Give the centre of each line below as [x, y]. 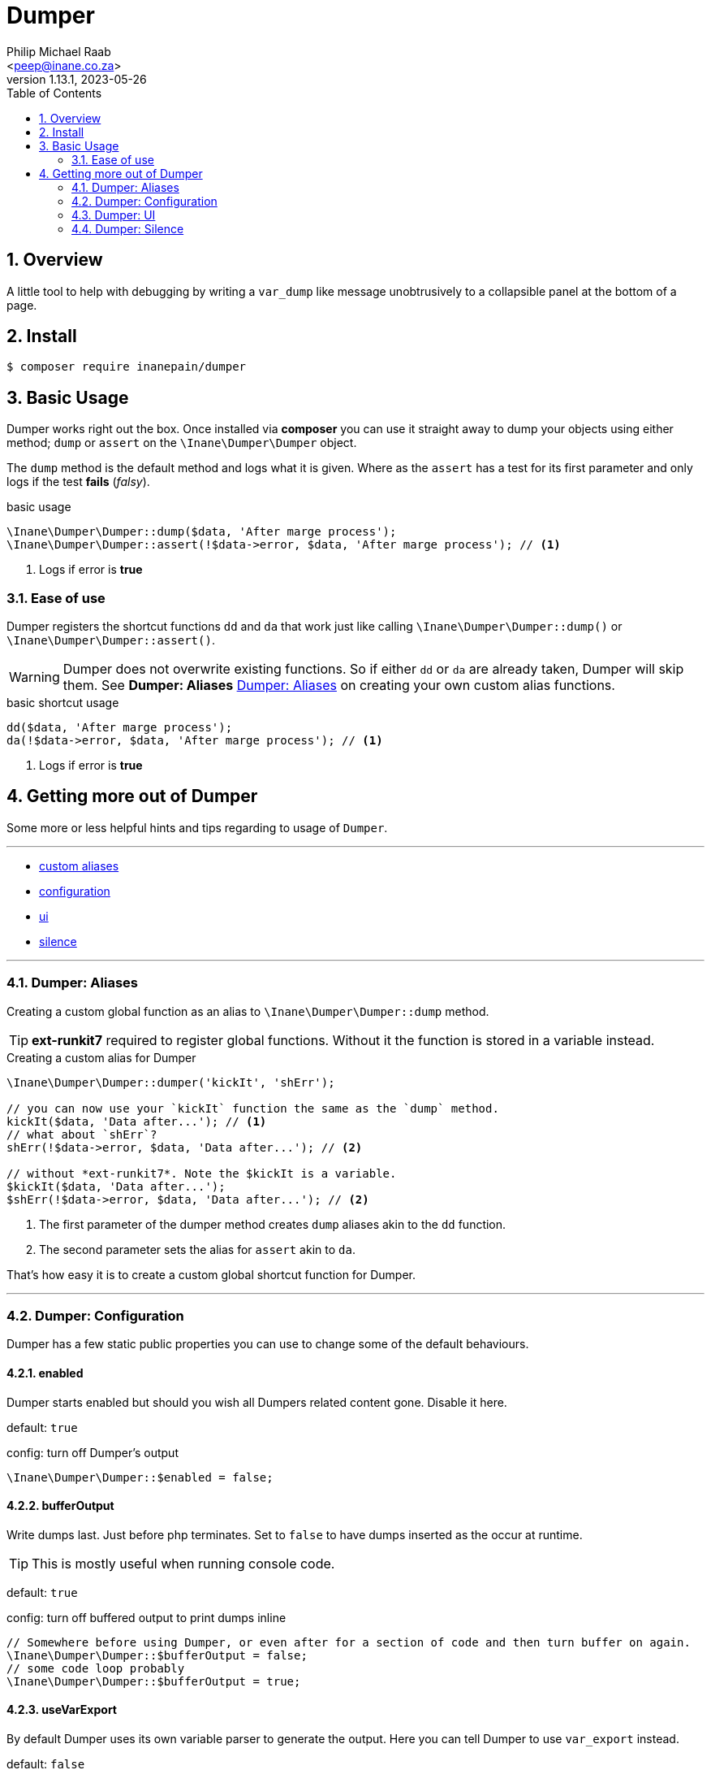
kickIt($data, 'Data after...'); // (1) [137, 1121]
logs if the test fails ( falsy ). [78, 482]
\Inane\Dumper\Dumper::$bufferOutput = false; [157, 1655]
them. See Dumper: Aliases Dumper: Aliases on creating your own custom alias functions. [339, 685]
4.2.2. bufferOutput [60, 1506]
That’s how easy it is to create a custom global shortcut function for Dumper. [211, 1274]
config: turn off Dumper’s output [93, 1452]
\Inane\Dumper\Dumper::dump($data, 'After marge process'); [202, 532]
